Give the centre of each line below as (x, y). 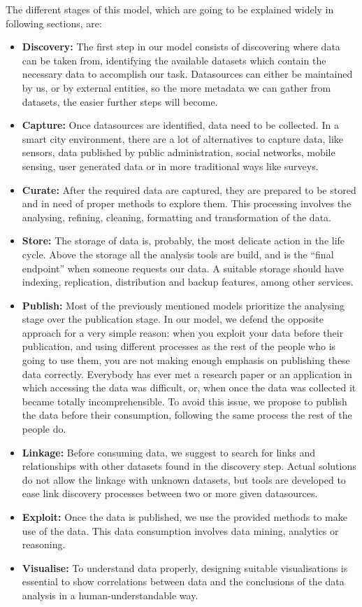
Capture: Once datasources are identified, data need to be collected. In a (180, 125)
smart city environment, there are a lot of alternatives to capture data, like (183, 138)
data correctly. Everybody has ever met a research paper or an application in (187, 374)
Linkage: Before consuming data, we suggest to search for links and (169, 452)
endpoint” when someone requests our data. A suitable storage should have (183, 268)
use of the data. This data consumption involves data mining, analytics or (180, 530)
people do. (44, 429)
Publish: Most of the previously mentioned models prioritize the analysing (183, 305)
